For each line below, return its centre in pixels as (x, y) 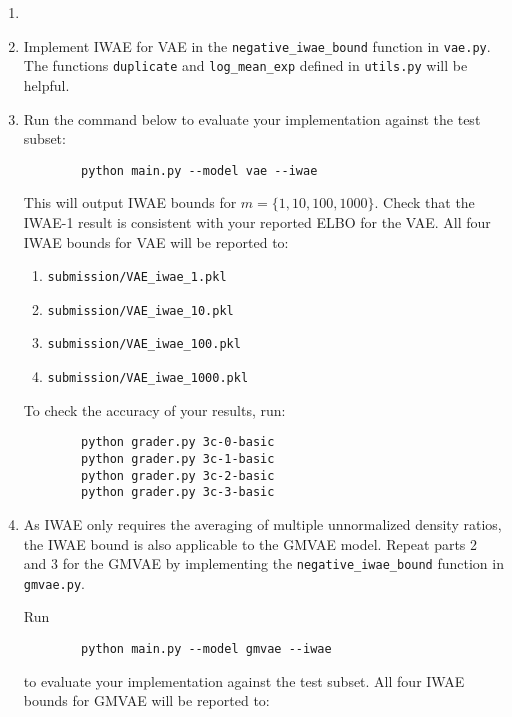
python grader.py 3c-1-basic (178, 459)
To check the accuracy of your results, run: (154, 409)
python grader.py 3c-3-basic (178, 492)
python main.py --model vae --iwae (199, 170)
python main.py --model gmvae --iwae (206, 649)
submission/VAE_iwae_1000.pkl (148, 378)
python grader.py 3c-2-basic (178, 475)
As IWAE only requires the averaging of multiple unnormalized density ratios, (262, 523)
